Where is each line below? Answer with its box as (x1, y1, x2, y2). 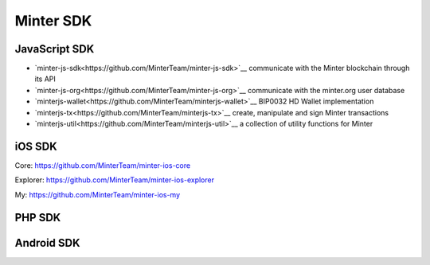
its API (34, 74, 56, 84)
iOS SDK (14, 139, 57, 153)
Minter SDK (14, 12, 92, 29)
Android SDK (14, 236, 80, 250)
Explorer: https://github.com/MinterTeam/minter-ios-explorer (14, 175, 215, 185)
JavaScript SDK (14, 42, 95, 56)
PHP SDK (14, 211, 61, 224)
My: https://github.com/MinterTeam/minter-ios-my (14, 189, 181, 199)
